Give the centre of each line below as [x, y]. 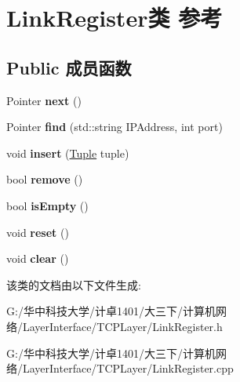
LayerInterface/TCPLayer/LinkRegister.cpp [128, 368]
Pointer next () [44, 100]
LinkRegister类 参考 [115, 18]
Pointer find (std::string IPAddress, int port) [115, 127]
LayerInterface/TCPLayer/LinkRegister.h [122, 326]
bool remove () [45, 179]
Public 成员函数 [69, 67]
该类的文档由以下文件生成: [74, 284]
